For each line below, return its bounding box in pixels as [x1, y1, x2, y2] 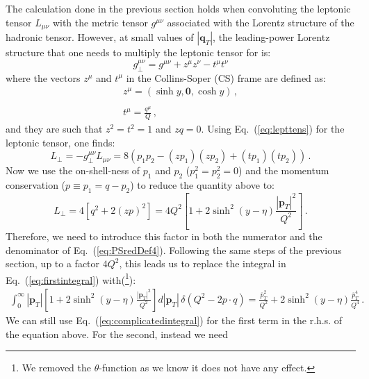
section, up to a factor [6, 256, 100, 271]
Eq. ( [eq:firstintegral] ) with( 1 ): [6, 270, 136, 287]
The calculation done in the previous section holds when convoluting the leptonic [6, 1, 351, 15]
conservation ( [6, 178, 66, 192]
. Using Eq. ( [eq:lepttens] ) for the [201, 121, 345, 136]
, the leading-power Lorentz [213, 30, 330, 44]
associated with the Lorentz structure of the [167, 15, 354, 29]
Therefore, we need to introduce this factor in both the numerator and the [6, 228, 322, 243]
